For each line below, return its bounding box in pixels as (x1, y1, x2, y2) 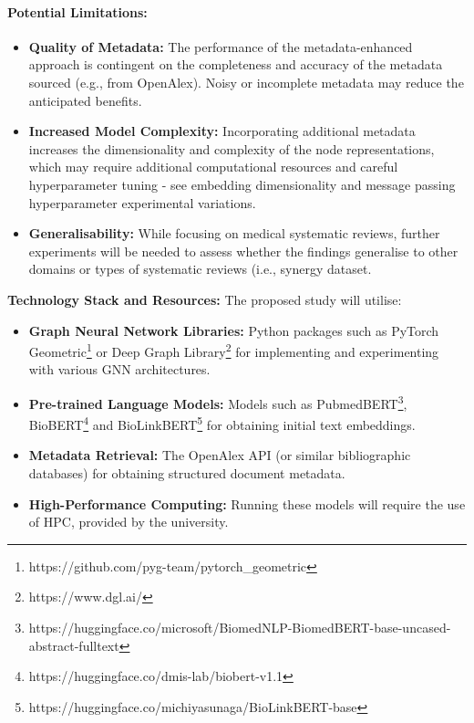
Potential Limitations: (7, 2, 148, 21)
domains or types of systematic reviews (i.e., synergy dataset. (28, 259, 372, 278)
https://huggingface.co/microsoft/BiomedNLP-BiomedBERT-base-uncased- (28, 618, 451, 637)
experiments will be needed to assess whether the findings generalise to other (28, 241, 459, 260)
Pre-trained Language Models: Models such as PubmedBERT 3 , (28, 391, 407, 413)
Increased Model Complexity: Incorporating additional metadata (28, 121, 416, 141)
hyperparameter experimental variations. (28, 193, 256, 212)
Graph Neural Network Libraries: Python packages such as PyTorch (28, 320, 439, 340)
